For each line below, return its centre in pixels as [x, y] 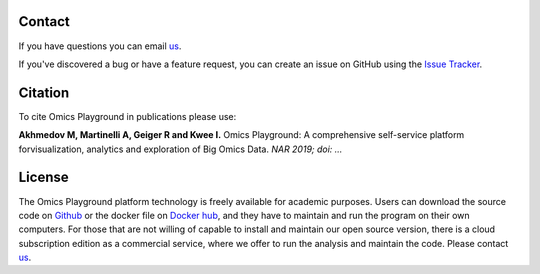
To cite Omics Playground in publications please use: [127, 116]
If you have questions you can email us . [100, 46]
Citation [44, 92]
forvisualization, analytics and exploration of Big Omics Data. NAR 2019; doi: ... [180, 149]
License [43, 177]
